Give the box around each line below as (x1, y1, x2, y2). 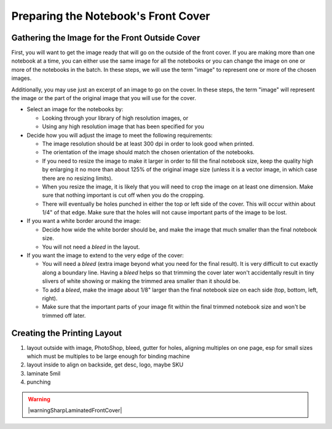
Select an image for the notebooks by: (26, 106, 124, 113)
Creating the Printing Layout (11, 328, 122, 338)
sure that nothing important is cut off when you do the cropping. (42, 191, 205, 199)
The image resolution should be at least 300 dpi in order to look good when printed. (42, 140, 255, 147)
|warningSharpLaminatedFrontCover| (28, 407, 122, 414)
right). (42, 295, 58, 302)
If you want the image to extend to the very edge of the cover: (26, 252, 184, 259)
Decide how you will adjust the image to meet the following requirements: (26, 131, 213, 139)
